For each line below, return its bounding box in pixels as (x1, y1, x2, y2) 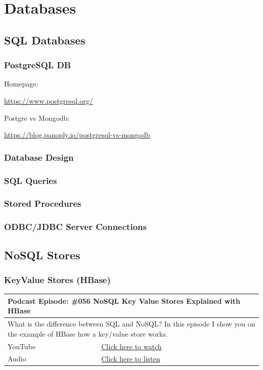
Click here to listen (101, 353, 160, 364)
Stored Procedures (4, 197, 81, 210)
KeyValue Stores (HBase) (4, 273, 111, 286)
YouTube (8, 341, 36, 351)
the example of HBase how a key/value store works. (8, 328, 168, 339)
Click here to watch (101, 341, 162, 351)
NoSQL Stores (4, 247, 80, 262)
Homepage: (4, 78, 38, 89)
